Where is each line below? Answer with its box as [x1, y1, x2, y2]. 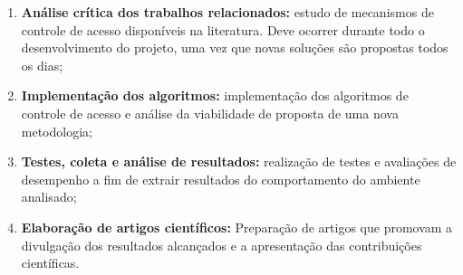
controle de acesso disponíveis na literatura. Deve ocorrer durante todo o [21, 20, 425, 39]
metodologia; [21, 121, 92, 140]
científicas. [21, 253, 80, 272]
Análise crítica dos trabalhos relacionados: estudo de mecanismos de [21, 3, 434, 21]
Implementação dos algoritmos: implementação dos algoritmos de [21, 86, 409, 105]
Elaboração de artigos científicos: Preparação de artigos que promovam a [21, 217, 453, 236]
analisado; [21, 187, 77, 206]
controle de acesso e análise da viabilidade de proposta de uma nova [21, 103, 399, 122]
